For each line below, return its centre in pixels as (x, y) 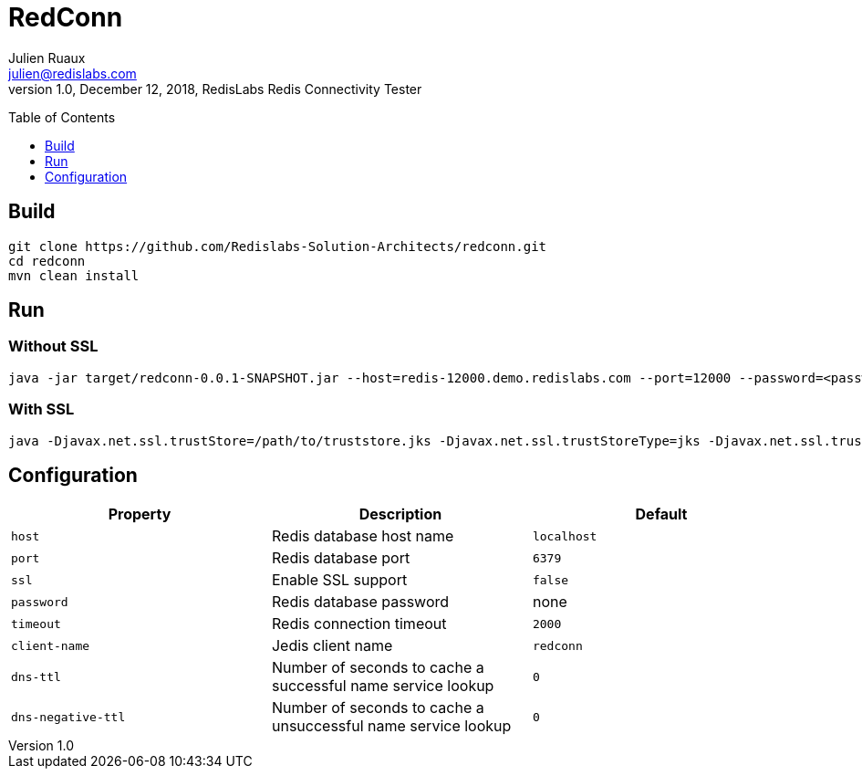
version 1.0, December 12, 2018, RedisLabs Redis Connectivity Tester (215, 89)
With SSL (42, 409)
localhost (565, 536)
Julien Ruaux (47, 58)
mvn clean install (74, 275)
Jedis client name (332, 646)
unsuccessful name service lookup (391, 726)
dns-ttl (36, 676)
